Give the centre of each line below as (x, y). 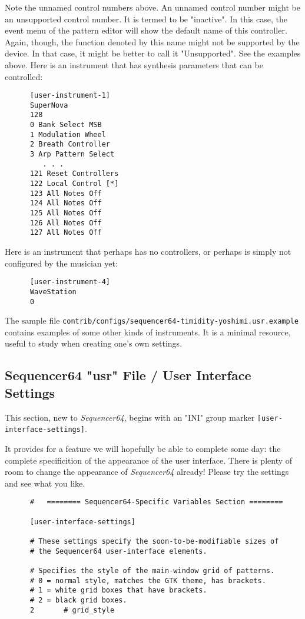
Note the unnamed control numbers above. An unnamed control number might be (152, 7)
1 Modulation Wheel (68, 134)
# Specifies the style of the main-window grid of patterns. (152, 570)
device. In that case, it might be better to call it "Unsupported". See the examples (153, 53)
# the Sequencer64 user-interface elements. (118, 551)
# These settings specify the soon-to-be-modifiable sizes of (154, 541)
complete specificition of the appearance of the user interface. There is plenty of (149, 460)
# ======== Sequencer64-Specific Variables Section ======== (156, 502)
